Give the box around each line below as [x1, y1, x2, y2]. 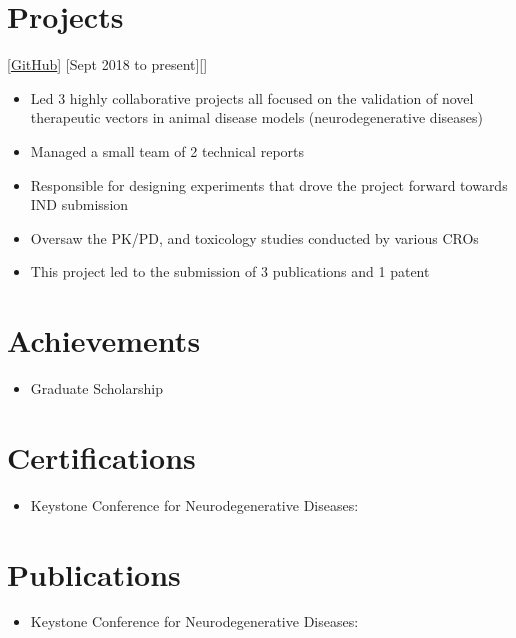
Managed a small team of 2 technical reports [30, 140, 305, 161]
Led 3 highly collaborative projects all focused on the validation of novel [30, 87, 474, 108]
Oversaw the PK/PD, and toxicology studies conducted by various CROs [30, 227, 479, 248]
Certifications [7, 436, 196, 477]
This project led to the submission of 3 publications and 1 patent [30, 261, 430, 282]
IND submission [30, 194, 129, 215]
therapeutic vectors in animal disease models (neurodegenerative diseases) [30, 107, 483, 128]
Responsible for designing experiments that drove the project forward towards [30, 174, 508, 195]
